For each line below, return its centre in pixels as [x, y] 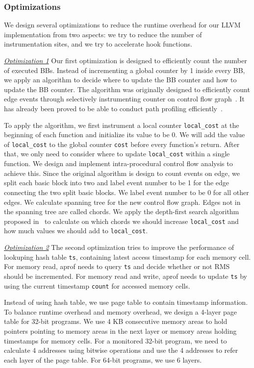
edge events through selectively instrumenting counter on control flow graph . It [124, 99]
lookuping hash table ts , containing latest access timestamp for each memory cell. [127, 257]
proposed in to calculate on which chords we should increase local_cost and [121, 221]
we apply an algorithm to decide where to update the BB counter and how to [120, 80]
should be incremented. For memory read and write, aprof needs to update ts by [126, 276]
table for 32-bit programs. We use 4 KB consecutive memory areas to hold [116, 321]
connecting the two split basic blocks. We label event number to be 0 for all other [127, 192]
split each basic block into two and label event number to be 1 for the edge [117, 183]
